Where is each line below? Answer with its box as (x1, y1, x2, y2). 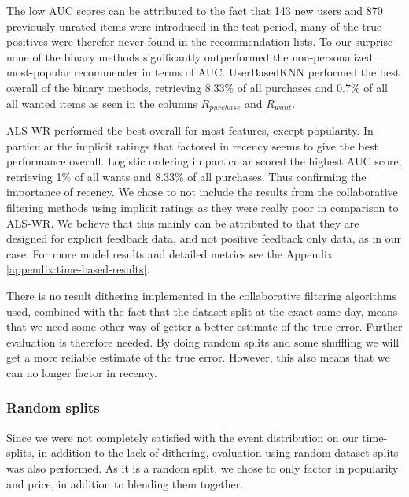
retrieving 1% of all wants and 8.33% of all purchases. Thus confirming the (6, 168, 367, 184)
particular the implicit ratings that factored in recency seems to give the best (6, 137, 378, 154)
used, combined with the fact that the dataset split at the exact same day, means (6, 302, 398, 319)
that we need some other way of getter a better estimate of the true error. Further (6, 318, 403, 335)
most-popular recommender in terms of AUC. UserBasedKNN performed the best (6, 64, 400, 80)
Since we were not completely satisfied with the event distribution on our (6, 428, 359, 445)
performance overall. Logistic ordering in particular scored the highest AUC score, (6, 153, 402, 169)
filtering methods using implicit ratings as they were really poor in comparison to (6, 198, 399, 215)
